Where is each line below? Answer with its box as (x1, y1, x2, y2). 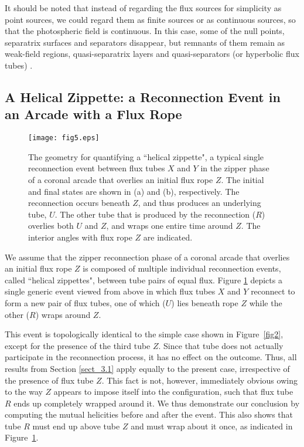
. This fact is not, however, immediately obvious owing (101, 374, 298, 386)
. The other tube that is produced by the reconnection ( (54, 208, 256, 220)
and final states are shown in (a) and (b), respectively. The (28, 185, 240, 197)
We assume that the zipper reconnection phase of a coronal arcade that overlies (5, 250, 290, 263)
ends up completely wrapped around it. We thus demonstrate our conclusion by (13, 397, 300, 409)
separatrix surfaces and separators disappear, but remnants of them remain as (5, 36, 285, 48)
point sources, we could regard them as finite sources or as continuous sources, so (5, 13, 296, 25)
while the (249, 296, 282, 309)
